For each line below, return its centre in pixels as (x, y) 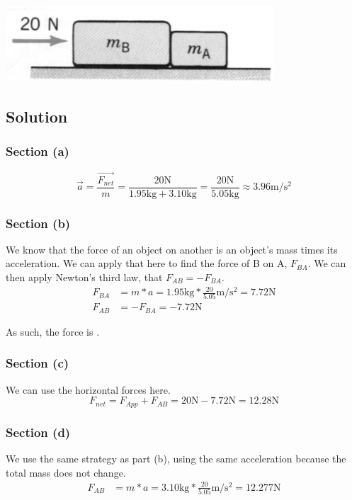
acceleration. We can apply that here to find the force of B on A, (147, 263)
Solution (37, 116)
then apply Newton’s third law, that (84, 277)
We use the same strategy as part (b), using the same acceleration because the (176, 459)
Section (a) (38, 151)
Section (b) (38, 223)
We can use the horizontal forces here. (88, 389)
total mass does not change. (66, 472)
